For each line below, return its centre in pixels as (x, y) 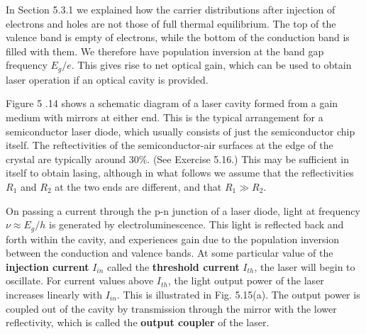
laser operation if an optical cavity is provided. (107, 79)
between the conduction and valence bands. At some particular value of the (170, 253)
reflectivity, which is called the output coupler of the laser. (138, 322)
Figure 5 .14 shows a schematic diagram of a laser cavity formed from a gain (172, 103)
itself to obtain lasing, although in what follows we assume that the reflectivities (180, 173)
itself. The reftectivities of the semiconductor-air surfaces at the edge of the (170, 145)
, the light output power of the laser (246, 280)
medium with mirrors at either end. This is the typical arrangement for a (165, 117)
